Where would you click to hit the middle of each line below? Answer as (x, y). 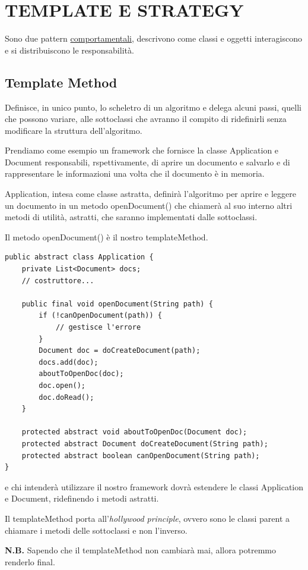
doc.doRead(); (66, 397)
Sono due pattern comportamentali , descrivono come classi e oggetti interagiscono (153, 38)
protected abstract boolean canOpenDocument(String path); (141, 455)
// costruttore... (58, 281)
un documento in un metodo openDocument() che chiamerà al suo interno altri (149, 205)
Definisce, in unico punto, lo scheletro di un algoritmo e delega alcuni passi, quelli (153, 107)
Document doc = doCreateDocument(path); (120, 351)
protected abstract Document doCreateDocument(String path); (145, 444)
